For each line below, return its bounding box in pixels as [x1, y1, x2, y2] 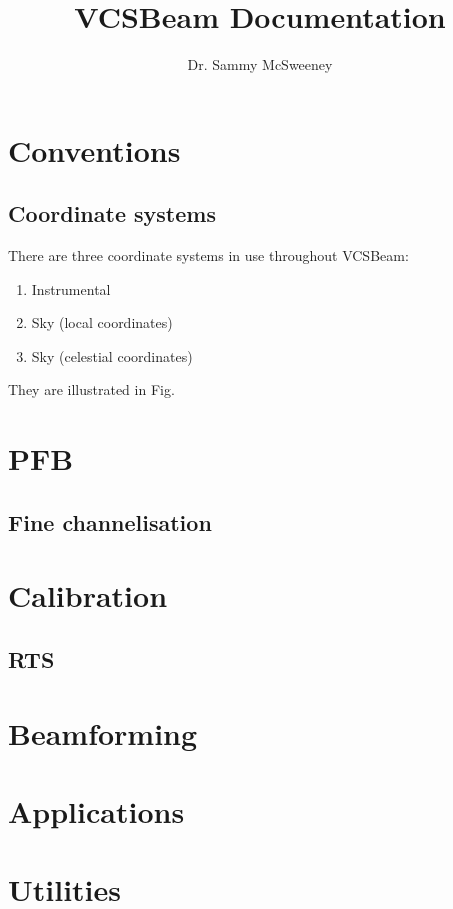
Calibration [8, 575, 168, 616]
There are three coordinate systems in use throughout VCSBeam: [8, 245, 409, 266]
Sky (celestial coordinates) [31, 345, 193, 366]
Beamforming [8, 712, 198, 753]
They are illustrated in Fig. [8, 379, 175, 400]
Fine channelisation [8, 506, 212, 537]
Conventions [8, 129, 181, 170]
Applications [8, 790, 185, 831]
